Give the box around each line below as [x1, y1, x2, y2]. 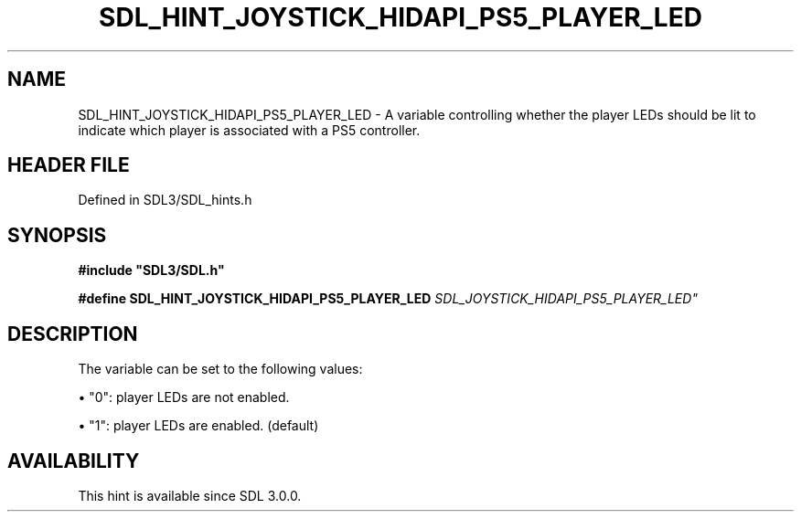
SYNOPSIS [7, 223, 107, 247]
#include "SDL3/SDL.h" [78, 262, 225, 279]
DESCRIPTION [7, 322, 138, 345]
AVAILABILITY [7, 449, 140, 472]
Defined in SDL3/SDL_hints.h [78, 192, 252, 208]
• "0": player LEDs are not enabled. [78, 389, 290, 406]
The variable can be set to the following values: [78, 361, 363, 377]
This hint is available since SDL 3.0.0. [78, 487, 302, 503]
